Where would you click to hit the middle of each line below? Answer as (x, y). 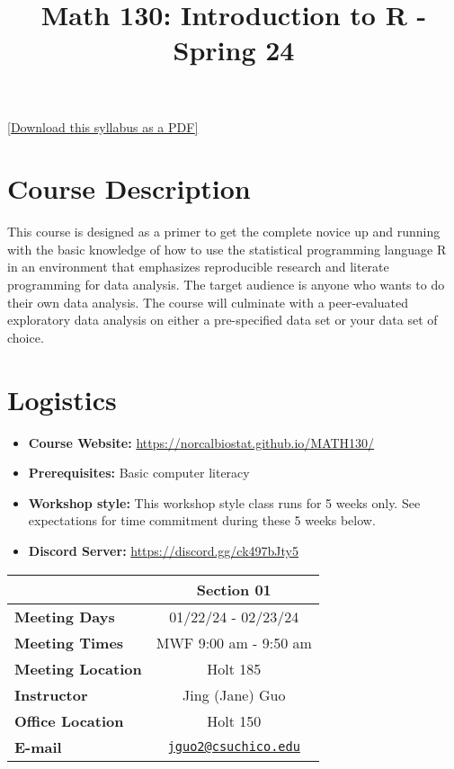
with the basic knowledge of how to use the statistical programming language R (227, 249)
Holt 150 (234, 720)
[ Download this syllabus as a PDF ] (103, 126)
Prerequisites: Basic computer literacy (139, 473)
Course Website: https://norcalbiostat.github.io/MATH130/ (201, 442)
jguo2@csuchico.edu (234, 747)
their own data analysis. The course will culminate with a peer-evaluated (208, 302)
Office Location (69, 720)
